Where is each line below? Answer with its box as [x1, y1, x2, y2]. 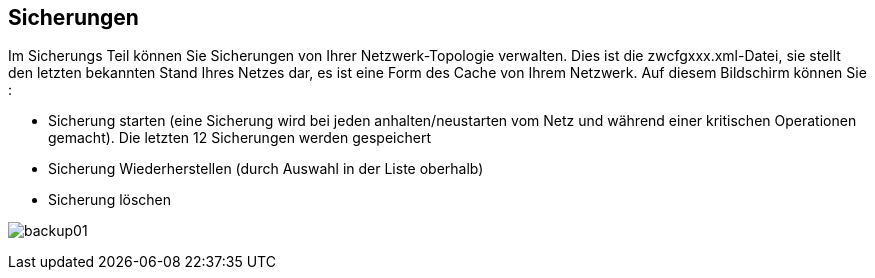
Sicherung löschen [48, 191, 172, 209]
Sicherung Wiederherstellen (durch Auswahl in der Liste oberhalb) [48, 160, 484, 178]
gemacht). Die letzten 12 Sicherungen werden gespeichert [48, 129, 431, 147]
